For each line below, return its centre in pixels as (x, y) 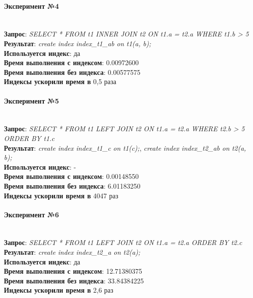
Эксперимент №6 (32, 214)
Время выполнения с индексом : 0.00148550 (72, 176)
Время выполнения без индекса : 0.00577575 (72, 72)
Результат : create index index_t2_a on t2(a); (72, 252)
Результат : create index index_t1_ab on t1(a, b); (78, 43)
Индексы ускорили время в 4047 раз (61, 195)
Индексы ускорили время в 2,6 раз (59, 290)
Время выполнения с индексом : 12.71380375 (73, 271)
